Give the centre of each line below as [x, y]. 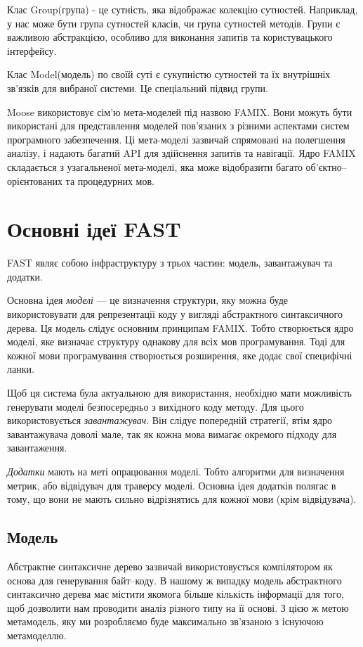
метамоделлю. [37, 635]
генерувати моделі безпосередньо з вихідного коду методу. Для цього [156, 406]
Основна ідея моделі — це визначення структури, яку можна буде [148, 300]
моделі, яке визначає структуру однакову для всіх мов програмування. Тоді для [176, 341]
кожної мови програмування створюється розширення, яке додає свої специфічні [180, 355]
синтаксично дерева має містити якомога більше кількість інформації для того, [176, 594]
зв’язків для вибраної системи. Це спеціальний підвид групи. [138, 88]
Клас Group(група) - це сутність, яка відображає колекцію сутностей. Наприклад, [183, 9]
